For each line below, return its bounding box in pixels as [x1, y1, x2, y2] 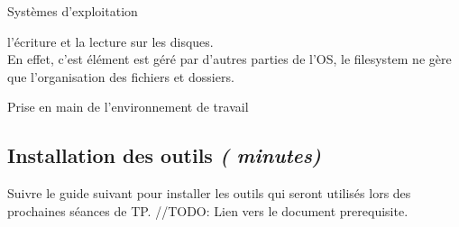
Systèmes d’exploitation [7, 2, 138, 20]
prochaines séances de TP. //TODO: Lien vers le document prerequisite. [7, 201, 409, 220]
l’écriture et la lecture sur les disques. [7, 32, 214, 50]
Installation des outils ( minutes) [7, 141, 321, 169]
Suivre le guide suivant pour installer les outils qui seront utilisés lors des [7, 184, 411, 203]
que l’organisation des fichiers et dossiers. [7, 67, 234, 86]
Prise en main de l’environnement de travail [7, 97, 249, 116]
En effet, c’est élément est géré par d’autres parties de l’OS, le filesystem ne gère [7, 50, 452, 68]
